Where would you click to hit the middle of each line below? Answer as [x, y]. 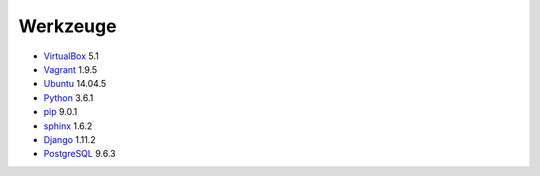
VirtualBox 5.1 [71, 56]
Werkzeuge [67, 26]
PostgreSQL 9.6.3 [79, 154]
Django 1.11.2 [70, 139]
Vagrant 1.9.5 [70, 69]
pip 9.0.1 [60, 112]
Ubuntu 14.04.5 [75, 84]
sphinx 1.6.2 [68, 126]
